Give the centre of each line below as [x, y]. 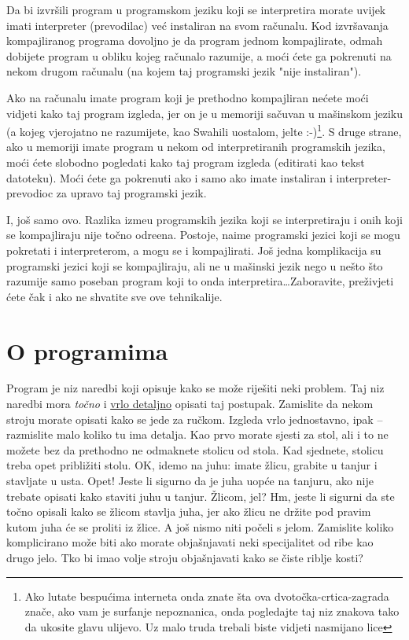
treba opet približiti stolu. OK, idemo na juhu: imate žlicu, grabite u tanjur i [192, 465]
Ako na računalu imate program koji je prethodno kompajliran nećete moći [188, 97]
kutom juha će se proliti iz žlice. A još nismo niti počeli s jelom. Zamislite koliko [200, 526]
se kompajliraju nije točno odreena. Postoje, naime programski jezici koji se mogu [203, 235]
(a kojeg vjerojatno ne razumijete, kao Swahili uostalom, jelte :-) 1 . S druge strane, [204, 130]
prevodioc [30, 193]
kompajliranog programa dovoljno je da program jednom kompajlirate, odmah [195, 40]
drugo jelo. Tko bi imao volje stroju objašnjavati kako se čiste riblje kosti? [185, 557]
